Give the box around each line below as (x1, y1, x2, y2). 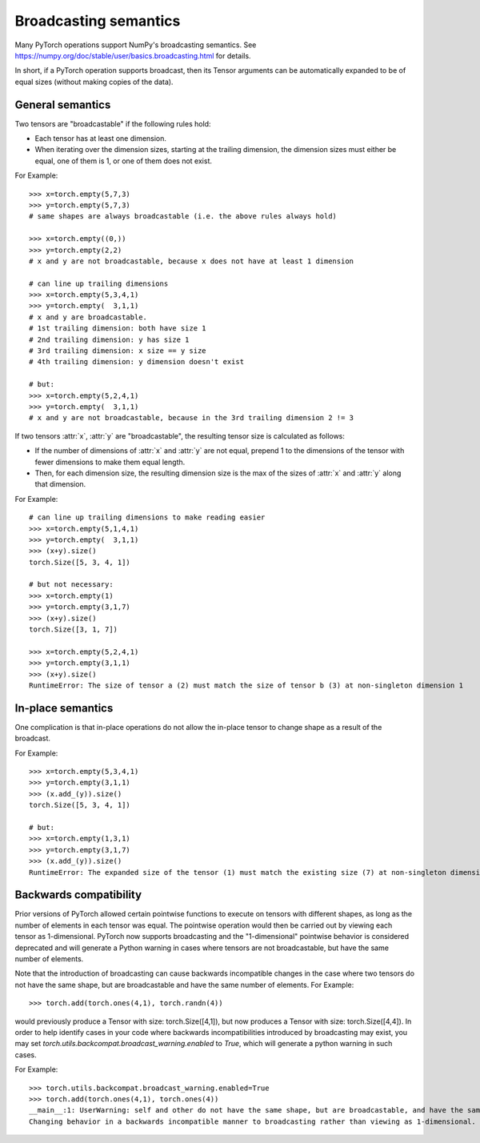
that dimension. (34, 479, 86, 489)
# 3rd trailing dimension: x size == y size (29, 347, 207, 355)
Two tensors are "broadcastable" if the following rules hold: (14, 118, 211, 128)
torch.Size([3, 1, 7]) (29, 625, 118, 634)
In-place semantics (14, 701, 114, 715)
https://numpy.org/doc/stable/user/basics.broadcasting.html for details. (14, 50, 251, 60)
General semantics (14, 98, 111, 111)
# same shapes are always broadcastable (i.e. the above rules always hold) (29, 212, 338, 221)
